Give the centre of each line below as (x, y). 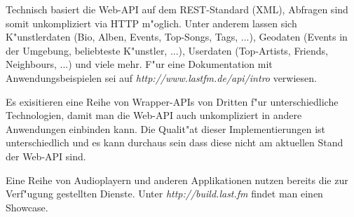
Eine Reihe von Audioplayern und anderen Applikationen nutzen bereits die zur (177, 180)
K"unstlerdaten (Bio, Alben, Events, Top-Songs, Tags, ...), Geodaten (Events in (177, 37)
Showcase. (27, 207)
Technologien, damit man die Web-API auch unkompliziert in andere (154, 115)
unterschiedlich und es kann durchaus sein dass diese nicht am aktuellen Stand (175, 142)
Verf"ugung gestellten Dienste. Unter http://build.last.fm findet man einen (164, 194)
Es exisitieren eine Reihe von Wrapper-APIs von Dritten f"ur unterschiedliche (172, 101)
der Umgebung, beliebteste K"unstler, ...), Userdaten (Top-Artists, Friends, (167, 50)
